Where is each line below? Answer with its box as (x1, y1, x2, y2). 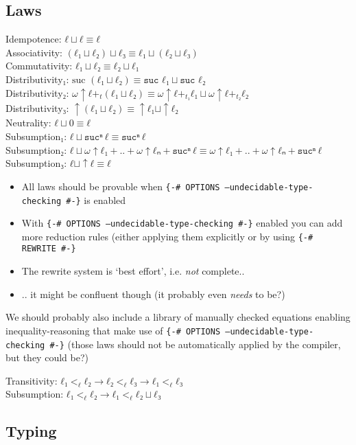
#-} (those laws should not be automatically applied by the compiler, (49, 336, 341, 351)
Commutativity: (5, 58, 73, 73)
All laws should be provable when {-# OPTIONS (21, 179, 220, 193)
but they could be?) (5, 350, 88, 365)
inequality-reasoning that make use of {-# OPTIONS (5, 323, 221, 337)
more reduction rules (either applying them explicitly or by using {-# (21, 229, 313, 243)
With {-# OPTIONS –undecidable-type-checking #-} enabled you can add (21, 216, 343, 230)
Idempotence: (5, 32, 62, 46)
